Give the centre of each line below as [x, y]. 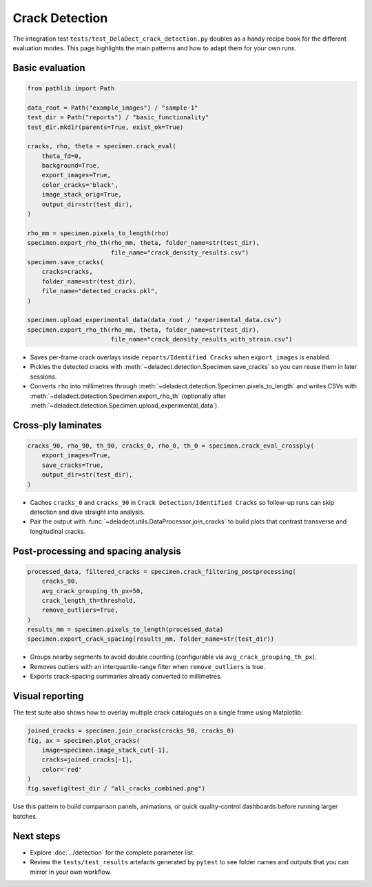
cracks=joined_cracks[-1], [87, 760]
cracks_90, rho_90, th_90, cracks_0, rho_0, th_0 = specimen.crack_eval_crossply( [171, 446]
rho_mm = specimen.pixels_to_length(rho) [98, 233]
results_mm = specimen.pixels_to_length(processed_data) [125, 630]
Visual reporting [48, 696]
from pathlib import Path [71, 88]
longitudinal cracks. [58, 531]
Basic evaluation [49, 68]
